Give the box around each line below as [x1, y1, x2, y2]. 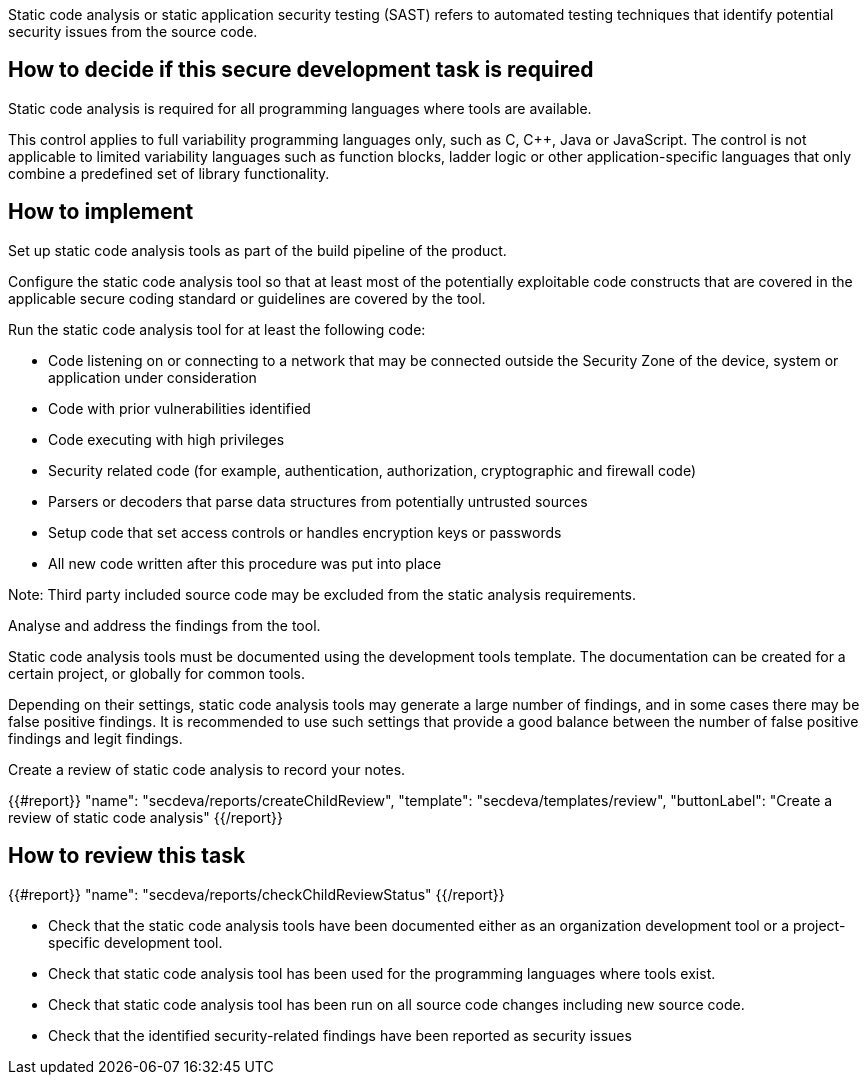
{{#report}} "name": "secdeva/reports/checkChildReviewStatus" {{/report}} [8, 885, 505, 903]
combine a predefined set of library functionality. [8, 164, 330, 182]
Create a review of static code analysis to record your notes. [8, 760, 406, 778]
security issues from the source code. [8, 23, 258, 40]
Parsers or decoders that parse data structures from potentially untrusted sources [48, 492, 588, 510]
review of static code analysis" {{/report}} [8, 808, 283, 826]
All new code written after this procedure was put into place [48, 554, 442, 572]
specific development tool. [48, 933, 223, 951]
